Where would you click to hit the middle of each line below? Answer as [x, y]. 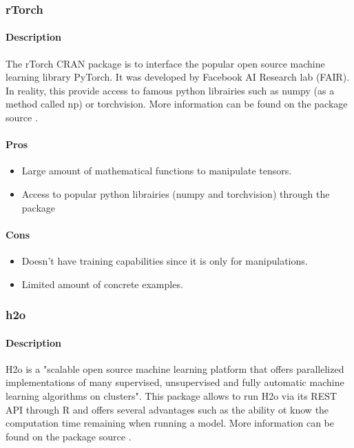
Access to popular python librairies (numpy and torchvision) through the [176, 194]
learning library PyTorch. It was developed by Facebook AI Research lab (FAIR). [178, 77]
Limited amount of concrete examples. [102, 284]
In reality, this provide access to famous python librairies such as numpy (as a [170, 90]
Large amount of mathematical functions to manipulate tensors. [157, 171]
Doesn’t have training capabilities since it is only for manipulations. [165, 260]
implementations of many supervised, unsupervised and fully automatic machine [175, 382]
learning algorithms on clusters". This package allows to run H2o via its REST [171, 396]
